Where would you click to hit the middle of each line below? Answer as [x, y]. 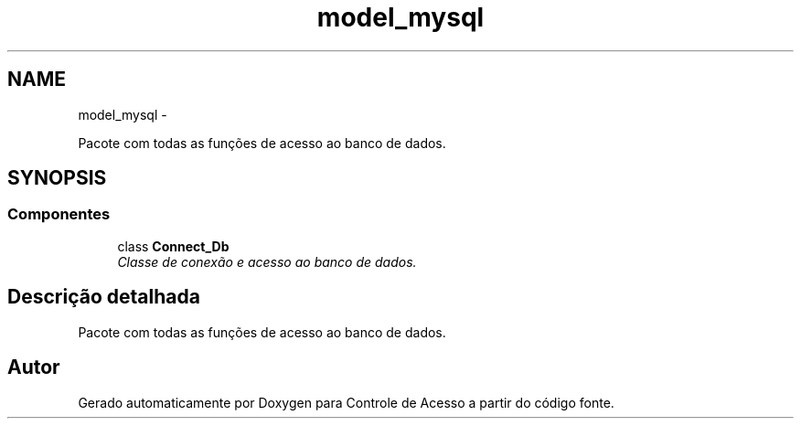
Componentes [59, 214]
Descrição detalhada [104, 297]
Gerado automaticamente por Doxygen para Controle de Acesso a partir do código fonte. [346, 402]
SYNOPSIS [57, 178]
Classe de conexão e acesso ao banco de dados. [267, 261]
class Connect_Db [173, 246]
